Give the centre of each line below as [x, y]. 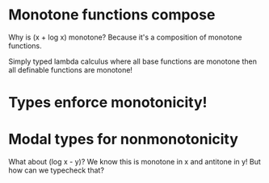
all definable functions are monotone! [71, 69]
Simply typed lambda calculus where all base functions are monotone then [132, 61]
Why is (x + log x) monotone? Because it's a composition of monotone [125, 37]
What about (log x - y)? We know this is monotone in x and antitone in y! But [134, 162]
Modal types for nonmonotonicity [123, 139]
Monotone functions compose [112, 15]
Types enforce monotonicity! [108, 103]
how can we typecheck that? [57, 170]
